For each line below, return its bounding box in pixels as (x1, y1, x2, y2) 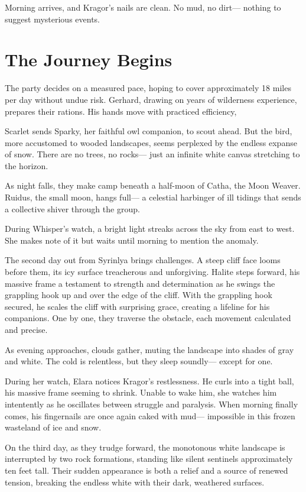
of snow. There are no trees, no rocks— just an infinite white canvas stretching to (5, 148, 300, 160)
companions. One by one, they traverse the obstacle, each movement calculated (5, 312, 291, 324)
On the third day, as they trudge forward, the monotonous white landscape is (5, 441, 285, 453)
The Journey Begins (5, 47, 172, 72)
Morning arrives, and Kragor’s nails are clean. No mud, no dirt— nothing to (5, 1, 281, 13)
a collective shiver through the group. (5, 202, 140, 215)
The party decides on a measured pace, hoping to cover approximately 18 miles (5, 82, 291, 94)
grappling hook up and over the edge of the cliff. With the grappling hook (5, 289, 272, 301)
